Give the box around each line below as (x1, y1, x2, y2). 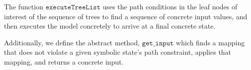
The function (4, 1, 43, 11)
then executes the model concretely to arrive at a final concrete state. (4, 21, 216, 31)
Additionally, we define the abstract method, (4, 37, 140, 47)
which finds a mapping (176, 37, 245, 47)
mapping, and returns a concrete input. (4, 56, 124, 67)
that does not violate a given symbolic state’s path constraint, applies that (4, 47, 232, 57)
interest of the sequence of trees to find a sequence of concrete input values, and (4, 11, 248, 21)
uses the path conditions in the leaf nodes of (102, 1, 238, 11)
